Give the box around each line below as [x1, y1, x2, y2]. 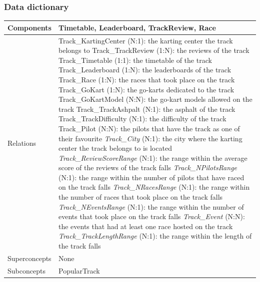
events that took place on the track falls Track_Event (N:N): [58, 211, 245, 222]
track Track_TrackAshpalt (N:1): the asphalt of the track [58, 103, 235, 114]
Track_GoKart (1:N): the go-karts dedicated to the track [58, 84, 234, 94]
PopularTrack [58, 265, 100, 276]
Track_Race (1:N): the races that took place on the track [58, 74, 235, 84]
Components [7, 22, 51, 32]
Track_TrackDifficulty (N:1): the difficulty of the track [58, 113, 226, 124]
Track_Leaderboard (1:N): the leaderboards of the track [58, 64, 231, 75]
